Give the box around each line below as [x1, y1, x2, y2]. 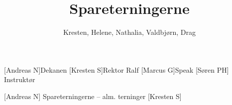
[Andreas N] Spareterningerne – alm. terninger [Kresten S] [4, 91, 182, 101]
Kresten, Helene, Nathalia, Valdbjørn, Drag [63, 27, 196, 37]
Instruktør [4, 74, 35, 85]
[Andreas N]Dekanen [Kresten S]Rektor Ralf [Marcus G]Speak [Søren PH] [4, 64, 229, 75]
